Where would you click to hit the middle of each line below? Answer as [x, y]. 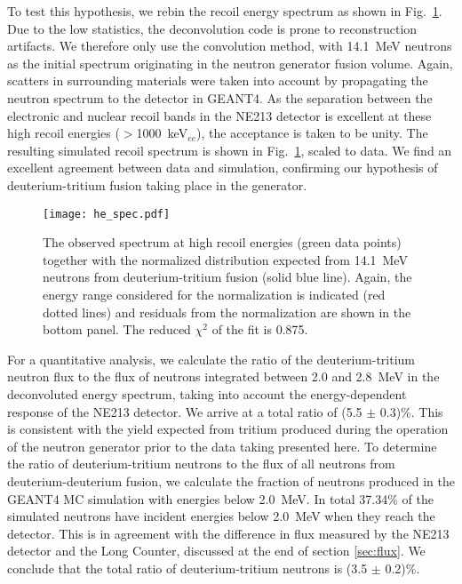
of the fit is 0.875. [260, 329]
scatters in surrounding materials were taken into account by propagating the [218, 80]
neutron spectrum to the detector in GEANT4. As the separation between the [220, 97]
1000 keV [162, 133]
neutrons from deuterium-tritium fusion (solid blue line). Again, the [227, 277]
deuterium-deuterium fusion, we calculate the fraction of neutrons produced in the [231, 480]
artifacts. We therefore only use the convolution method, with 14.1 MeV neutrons [230, 46]
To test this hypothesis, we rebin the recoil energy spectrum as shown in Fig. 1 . [225, 11]
